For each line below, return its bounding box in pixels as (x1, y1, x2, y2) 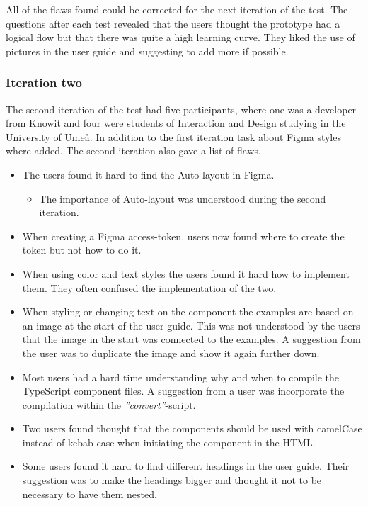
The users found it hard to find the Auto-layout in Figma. (22, 167, 275, 181)
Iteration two (6, 74, 82, 91)
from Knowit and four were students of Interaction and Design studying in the (6, 116, 346, 130)
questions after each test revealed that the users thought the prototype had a (6, 16, 340, 30)
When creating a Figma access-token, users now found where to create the (22, 228, 345, 243)
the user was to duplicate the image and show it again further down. (22, 345, 320, 360)
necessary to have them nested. (22, 486, 157, 501)
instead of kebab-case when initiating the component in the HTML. (22, 434, 316, 449)
